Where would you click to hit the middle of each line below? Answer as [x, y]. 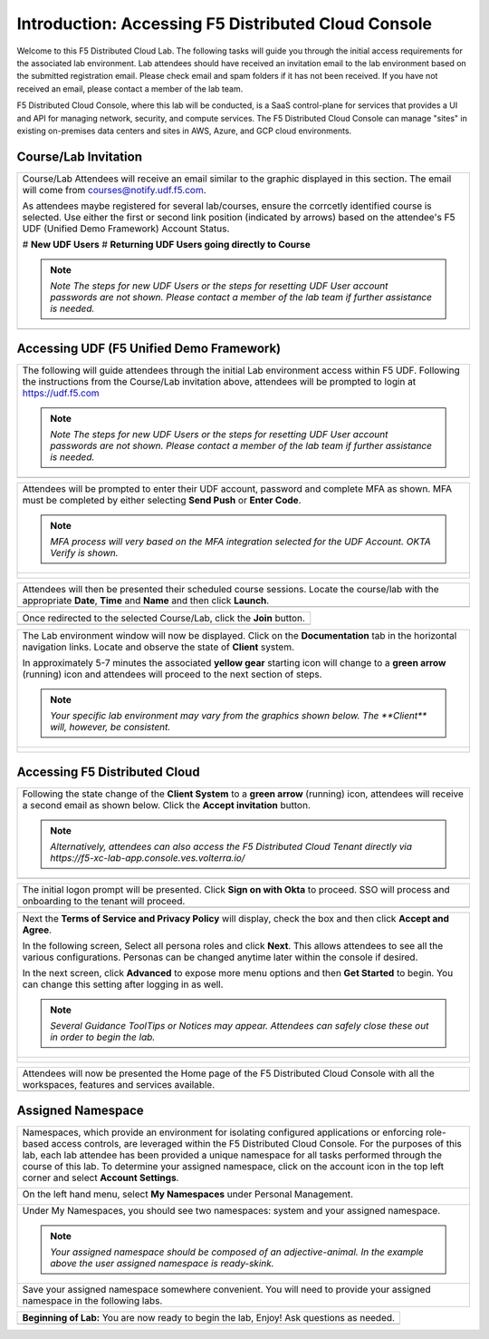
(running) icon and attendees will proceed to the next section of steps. [172, 674]
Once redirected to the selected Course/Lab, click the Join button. [163, 619]
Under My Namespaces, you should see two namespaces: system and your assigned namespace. [231, 1211]
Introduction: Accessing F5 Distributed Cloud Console [225, 24]
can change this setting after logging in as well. [123, 984]
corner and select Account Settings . [101, 1178]
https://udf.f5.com [61, 393]
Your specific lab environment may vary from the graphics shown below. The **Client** [239, 716]
